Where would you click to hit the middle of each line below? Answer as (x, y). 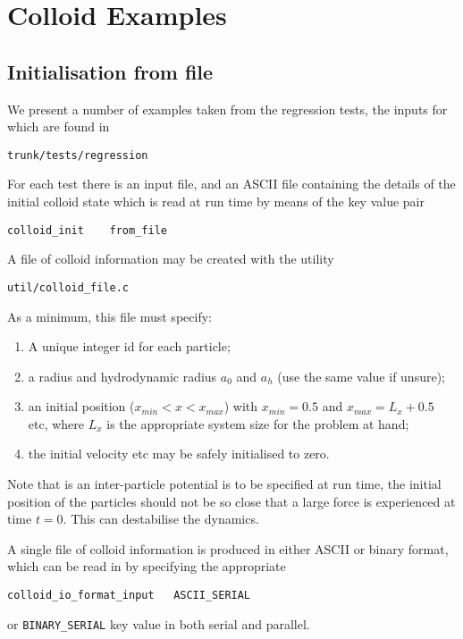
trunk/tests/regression (78, 155)
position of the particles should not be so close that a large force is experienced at (231, 501)
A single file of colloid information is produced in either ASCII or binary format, (228, 548)
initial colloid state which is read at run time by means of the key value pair (216, 202)
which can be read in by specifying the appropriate (147, 566)
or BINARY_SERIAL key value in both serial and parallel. (159, 623)
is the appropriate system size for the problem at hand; (258, 423)
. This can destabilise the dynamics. (161, 519)
